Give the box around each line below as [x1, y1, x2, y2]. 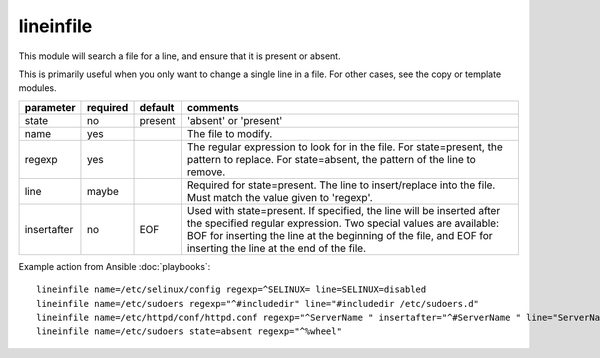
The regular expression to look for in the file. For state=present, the [186, 140, 504, 154]
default [139, 100, 175, 114]
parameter [24, 100, 76, 114]
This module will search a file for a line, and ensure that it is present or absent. [18, 50, 341, 62]
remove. [186, 165, 226, 179]
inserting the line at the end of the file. [186, 241, 367, 255]
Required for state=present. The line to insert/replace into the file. [186, 178, 496, 192]
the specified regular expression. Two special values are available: [186, 216, 500, 230]
